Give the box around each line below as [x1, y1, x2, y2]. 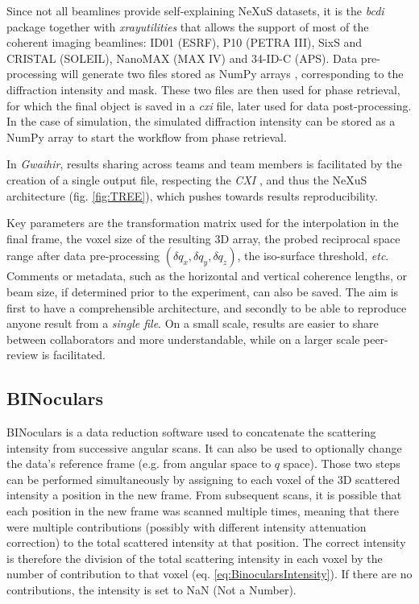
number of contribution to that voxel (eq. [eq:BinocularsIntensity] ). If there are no [6, 565, 413, 582]
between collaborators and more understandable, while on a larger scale [6, 330, 360, 347]
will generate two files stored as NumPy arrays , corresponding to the [60, 65, 404, 82]
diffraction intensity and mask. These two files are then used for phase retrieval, [6, 81, 400, 97]
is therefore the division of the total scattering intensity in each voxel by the [6, 549, 383, 566]
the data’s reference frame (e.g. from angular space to [6, 455, 272, 472]
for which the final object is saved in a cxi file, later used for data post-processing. [6, 97, 412, 114]
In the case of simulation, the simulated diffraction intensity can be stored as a [6, 113, 396, 130]
